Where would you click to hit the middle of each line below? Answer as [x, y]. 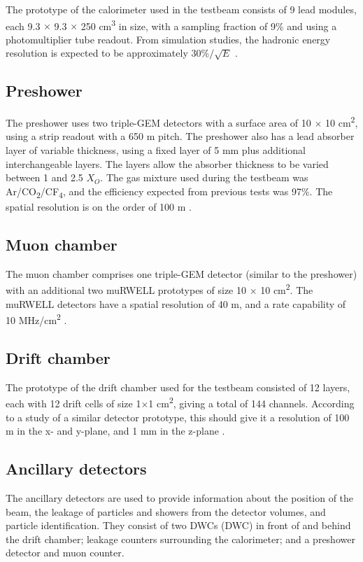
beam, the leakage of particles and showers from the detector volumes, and [166, 511]
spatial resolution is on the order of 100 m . [99, 206]
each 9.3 [23, 26]
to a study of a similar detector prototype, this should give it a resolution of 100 [178, 417]
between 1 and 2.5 [44, 177]
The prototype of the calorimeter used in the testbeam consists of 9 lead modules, [181, 9]
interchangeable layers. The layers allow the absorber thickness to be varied [167, 163]
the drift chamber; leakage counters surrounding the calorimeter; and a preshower [180, 539]
